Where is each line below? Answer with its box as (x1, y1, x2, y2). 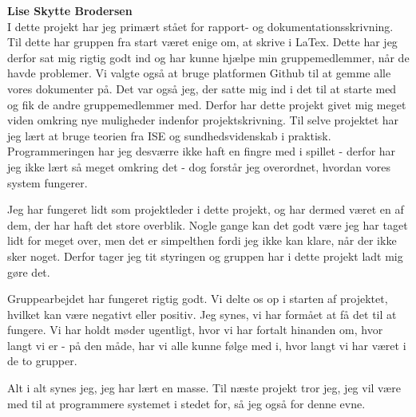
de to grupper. (7, 352, 77, 369)
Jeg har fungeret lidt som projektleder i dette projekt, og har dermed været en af (7, 201, 404, 218)
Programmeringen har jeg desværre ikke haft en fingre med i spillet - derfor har (7, 143, 396, 159)
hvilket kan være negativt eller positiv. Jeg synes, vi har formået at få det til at (7, 305, 397, 322)
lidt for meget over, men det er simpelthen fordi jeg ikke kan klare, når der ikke (7, 232, 397, 249)
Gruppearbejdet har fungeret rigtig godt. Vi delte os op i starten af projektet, (7, 290, 388, 307)
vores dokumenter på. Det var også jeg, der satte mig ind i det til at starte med (7, 80, 397, 96)
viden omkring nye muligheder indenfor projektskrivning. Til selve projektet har (7, 112, 399, 128)
